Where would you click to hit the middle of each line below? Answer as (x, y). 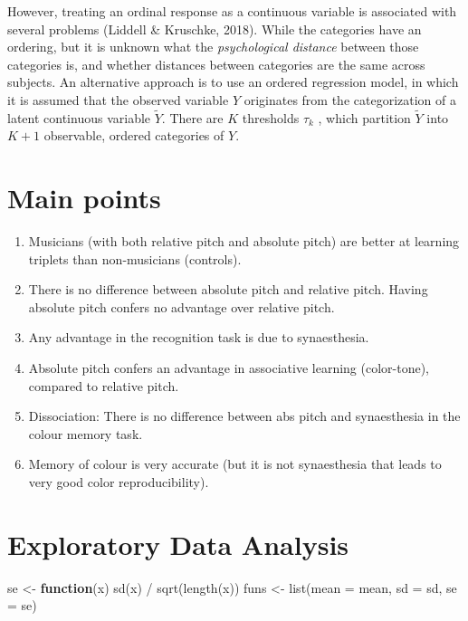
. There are (192, 117)
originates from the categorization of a (350, 99)
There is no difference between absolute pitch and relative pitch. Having (228, 289)
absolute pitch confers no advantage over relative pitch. (181, 306)
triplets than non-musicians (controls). (135, 258)
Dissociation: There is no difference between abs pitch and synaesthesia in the (244, 416)
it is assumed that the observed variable (118, 99)
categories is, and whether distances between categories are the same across (216, 64)
